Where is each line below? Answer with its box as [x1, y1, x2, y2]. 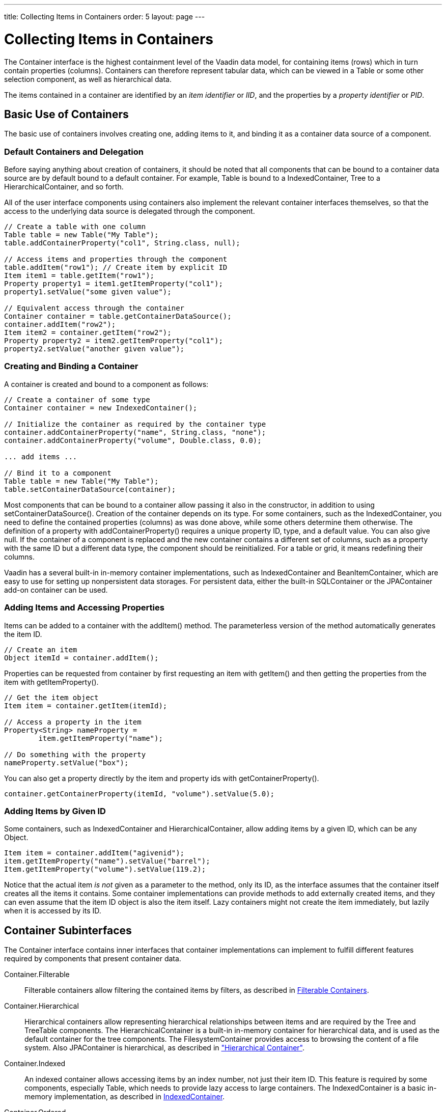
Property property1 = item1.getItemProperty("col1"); [4, 280, 223, 288]
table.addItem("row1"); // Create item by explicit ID [4, 263, 228, 272]
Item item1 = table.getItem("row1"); [4, 271, 155, 280]
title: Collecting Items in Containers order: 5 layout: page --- [4, 12, 205, 21]
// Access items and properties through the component [4, 255, 228, 264]
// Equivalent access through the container [4, 304, 185, 313]
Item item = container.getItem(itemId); [4, 701, 168, 710]
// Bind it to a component [4, 468, 111, 477]
